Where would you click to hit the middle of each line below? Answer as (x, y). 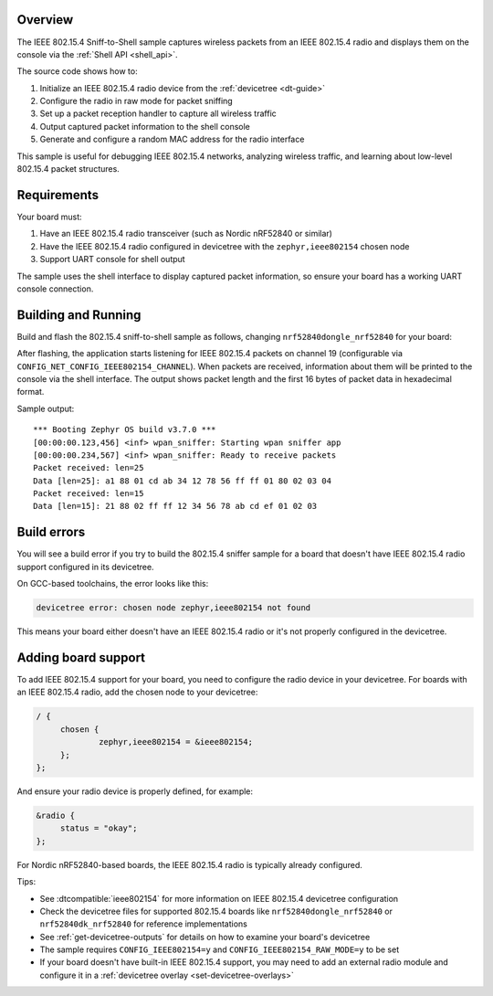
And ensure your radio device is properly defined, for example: (135, 791)
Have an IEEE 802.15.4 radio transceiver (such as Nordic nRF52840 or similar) (186, 234)
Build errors (51, 532)
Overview (45, 20)
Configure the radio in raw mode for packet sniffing (136, 101)
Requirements (58, 195)
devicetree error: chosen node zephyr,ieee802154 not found (173, 608)
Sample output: (46, 408)
